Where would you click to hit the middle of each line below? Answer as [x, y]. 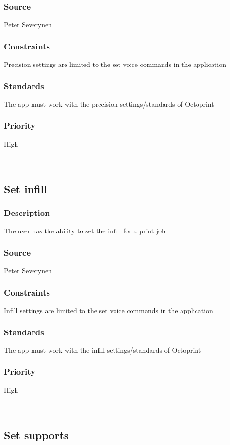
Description [27, 213]
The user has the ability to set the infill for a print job [85, 231]
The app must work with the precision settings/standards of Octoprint [109, 104]
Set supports [36, 435]
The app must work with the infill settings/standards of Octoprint [103, 350]
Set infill [25, 189]
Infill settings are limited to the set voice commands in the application [108, 310]
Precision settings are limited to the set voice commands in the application [115, 64]
